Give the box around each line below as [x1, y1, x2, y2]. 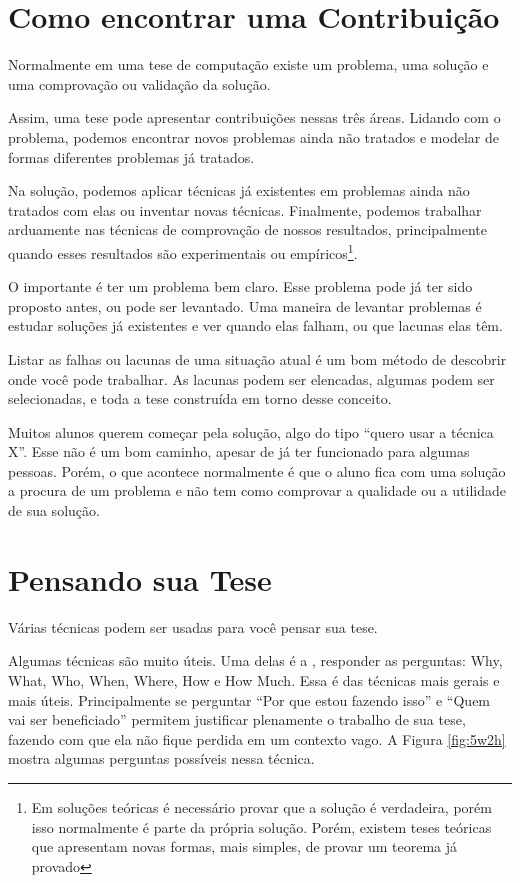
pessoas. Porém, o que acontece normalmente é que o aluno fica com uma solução [8, 460, 506, 481]
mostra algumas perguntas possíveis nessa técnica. [8, 748, 315, 769]
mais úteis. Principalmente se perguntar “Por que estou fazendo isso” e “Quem [8, 689, 491, 710]
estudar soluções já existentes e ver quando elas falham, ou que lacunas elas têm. [8, 315, 503, 336]
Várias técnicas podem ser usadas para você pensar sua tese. [8, 616, 378, 637]
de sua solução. [8, 500, 100, 521]
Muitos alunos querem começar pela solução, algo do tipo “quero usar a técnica [8, 421, 494, 442]
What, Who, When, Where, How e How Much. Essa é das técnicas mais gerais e [8, 669, 500, 690]
